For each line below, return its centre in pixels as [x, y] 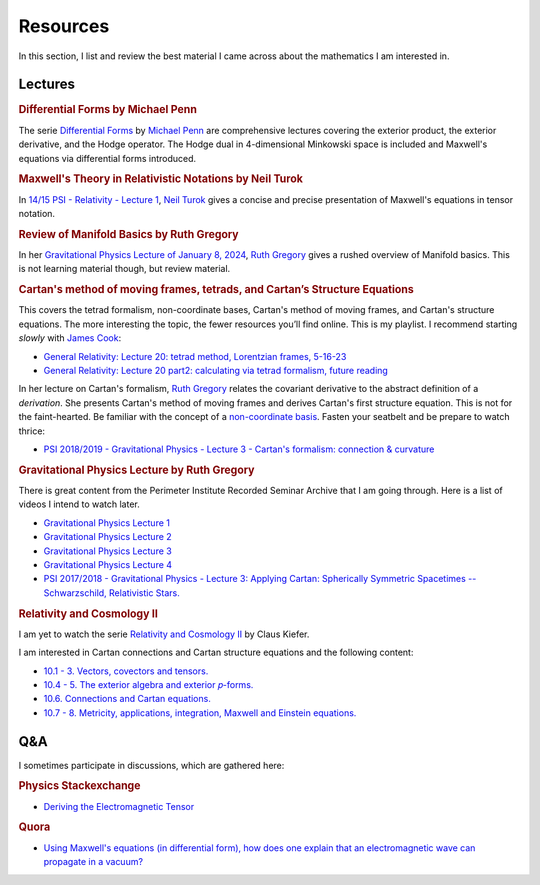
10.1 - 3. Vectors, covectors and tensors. [126, 671]
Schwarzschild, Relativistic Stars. [111, 592]
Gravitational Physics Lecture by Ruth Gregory [136, 470]
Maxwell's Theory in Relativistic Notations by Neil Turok [161, 179]
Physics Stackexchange [79, 786]
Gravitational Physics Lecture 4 [108, 564]
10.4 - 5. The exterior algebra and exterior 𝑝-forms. [148, 684]
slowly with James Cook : [70, 338]
